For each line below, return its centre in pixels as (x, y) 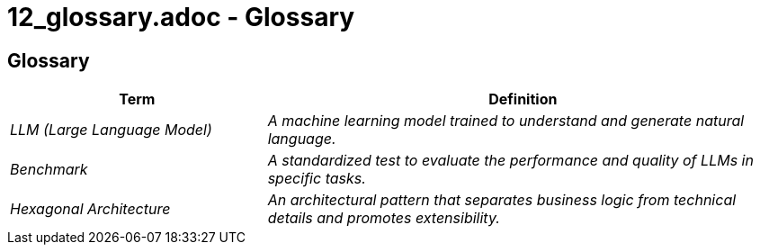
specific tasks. (317, 179)
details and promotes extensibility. (384, 218)
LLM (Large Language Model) (111, 130)
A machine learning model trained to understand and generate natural (506, 121)
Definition (523, 99)
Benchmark (49, 170)
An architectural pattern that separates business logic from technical (502, 200)
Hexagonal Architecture (90, 209)
